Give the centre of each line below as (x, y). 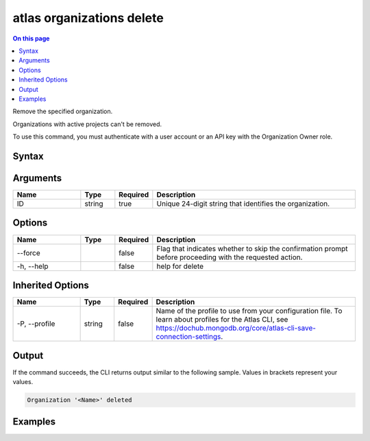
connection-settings (188, 337)
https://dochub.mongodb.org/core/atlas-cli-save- (236, 328)
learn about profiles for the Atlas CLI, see (222, 320)
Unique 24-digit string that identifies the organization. (243, 204)
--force (28, 252)
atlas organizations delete (88, 18)
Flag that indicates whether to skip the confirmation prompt (252, 248)
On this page (31, 38)
